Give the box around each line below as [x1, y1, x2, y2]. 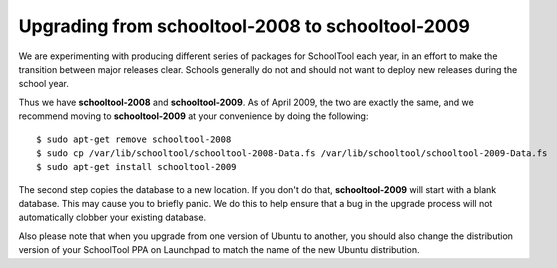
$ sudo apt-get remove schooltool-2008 [36, 133, 232, 145]
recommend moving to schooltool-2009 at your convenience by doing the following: [18, 110, 369, 122]
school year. [18, 78, 69, 90]
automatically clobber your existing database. [18, 211, 207, 224]
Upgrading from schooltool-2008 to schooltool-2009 [18, 15, 470, 37]
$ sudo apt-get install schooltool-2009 [36, 161, 237, 173]
